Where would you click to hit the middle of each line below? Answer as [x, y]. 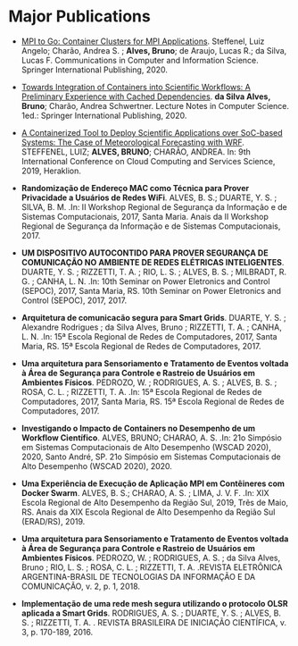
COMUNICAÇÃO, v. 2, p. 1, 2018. [80, 586]
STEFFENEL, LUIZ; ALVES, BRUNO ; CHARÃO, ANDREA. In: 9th [136, 151]
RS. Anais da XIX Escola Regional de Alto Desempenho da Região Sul [148, 512]
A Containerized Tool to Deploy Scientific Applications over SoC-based [152, 132]
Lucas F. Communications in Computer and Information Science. [140, 60]
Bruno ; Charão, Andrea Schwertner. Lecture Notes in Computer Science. [155, 105]
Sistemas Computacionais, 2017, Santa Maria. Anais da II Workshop [145, 216]
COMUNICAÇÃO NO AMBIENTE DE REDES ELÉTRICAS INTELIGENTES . [153, 262]
